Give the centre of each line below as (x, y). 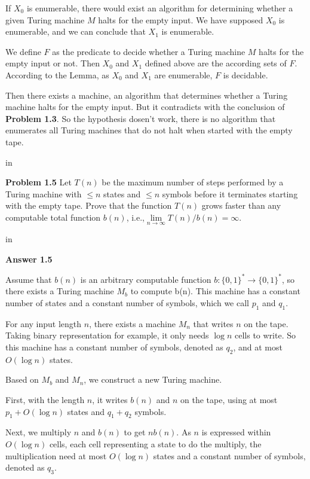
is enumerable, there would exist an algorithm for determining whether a (160, 8)
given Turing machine (45, 19)
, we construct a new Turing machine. (153, 379)
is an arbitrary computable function (146, 279)
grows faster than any (241, 205)
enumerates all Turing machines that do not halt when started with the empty (149, 130)
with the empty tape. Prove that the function (89, 205)
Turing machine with (44, 193)
